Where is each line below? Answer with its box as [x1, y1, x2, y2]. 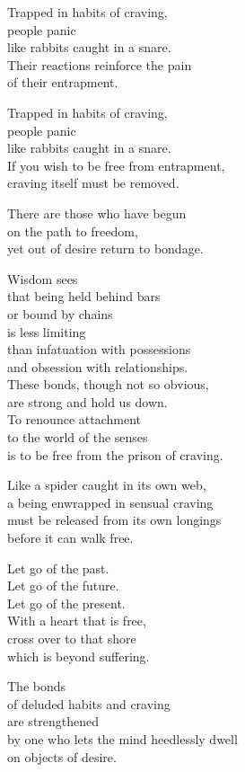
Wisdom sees [7, 269, 78, 288]
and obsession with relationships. [7, 357, 188, 376]
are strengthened [7, 712, 100, 731]
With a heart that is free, [7, 611, 146, 630]
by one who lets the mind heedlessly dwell [7, 729, 238, 748]
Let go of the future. [7, 576, 119, 595]
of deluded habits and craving [7, 694, 171, 713]
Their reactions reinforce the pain [7, 55, 192, 74]
